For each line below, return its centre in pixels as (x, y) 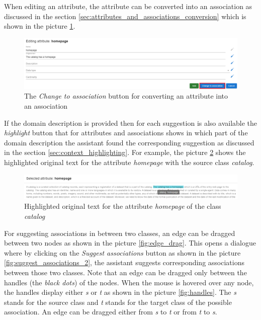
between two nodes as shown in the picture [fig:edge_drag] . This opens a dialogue (130, 243)
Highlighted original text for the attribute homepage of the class (123, 206)
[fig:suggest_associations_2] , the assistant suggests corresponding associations (124, 262)
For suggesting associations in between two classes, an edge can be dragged (120, 233)
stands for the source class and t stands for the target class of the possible (118, 302)
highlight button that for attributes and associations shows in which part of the (126, 133)
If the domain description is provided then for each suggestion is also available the (131, 123)
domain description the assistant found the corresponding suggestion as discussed (129, 142)
